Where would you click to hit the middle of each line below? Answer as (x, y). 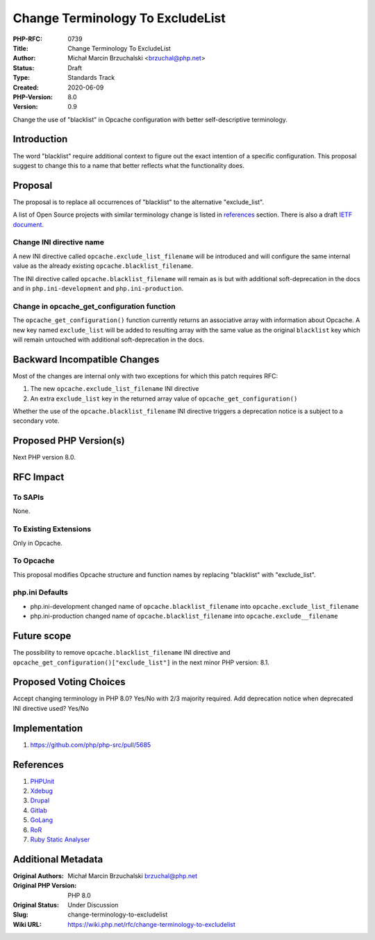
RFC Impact (39, 477)
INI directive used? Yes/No (51, 708)
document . (28, 224)
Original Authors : (38, 875)
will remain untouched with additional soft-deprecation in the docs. (109, 339)
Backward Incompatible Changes (86, 359)
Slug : (21, 915)
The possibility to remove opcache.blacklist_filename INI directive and (122, 653)
